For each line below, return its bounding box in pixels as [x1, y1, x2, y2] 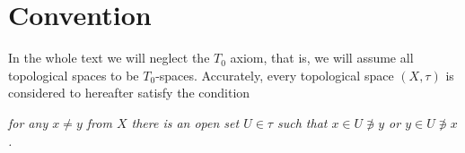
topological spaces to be [8, 65, 139, 84]
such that [276, 113, 328, 132]
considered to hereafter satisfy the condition [8, 83, 250, 102]
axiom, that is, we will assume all [230, 48, 414, 67]
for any [8, 113, 48, 132]
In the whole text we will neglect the [8, 48, 210, 67]
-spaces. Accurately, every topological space [155, 65, 394, 84]
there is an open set [131, 113, 240, 132]
